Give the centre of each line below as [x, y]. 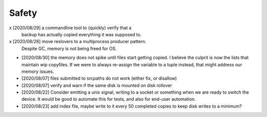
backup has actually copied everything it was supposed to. [82, 34]
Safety [23, 13]
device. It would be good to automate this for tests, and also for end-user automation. [109, 99]
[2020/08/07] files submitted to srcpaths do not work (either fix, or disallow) [99, 78]
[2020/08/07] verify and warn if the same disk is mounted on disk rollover [97, 85]
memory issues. [38, 71]
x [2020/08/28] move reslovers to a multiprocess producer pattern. [78, 42]
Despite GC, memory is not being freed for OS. [69, 48]
